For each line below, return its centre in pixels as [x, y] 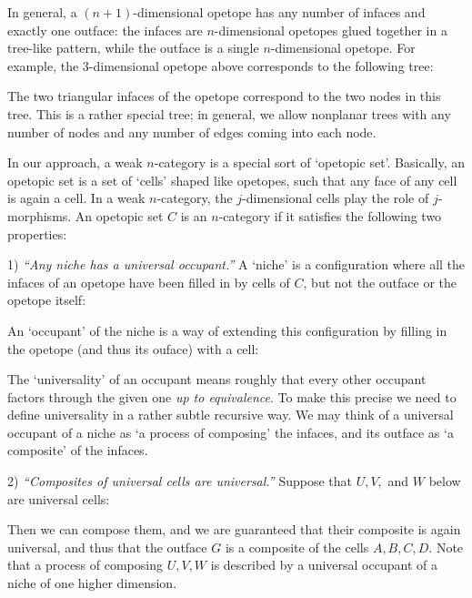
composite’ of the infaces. [78, 450]
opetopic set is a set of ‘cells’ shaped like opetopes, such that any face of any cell [232, 180]
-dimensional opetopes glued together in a [331, 30]
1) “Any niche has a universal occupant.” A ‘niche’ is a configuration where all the [236, 264]
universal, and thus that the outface [107, 547]
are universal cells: [59, 498]
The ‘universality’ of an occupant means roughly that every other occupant [217, 379]
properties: [37, 233]
